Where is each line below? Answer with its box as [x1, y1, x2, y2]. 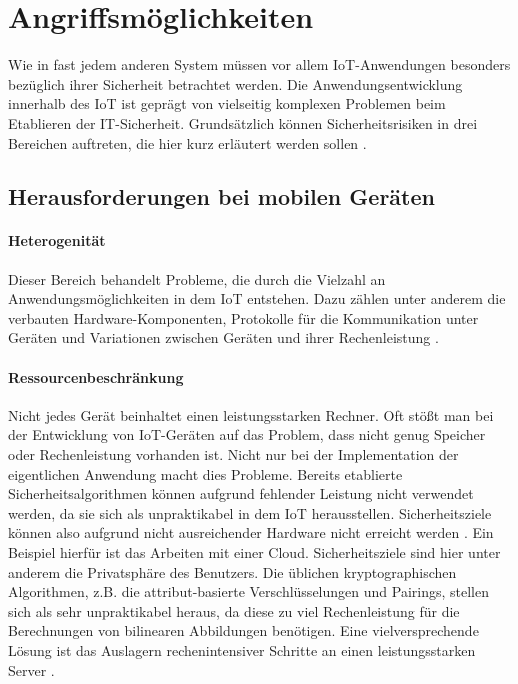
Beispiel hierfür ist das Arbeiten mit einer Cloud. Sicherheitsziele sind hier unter [8, 542, 501, 562]
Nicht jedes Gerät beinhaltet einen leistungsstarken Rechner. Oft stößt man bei [8, 404, 494, 425]
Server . [8, 659, 55, 680]
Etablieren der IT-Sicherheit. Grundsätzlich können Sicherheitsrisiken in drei [8, 112, 478, 133]
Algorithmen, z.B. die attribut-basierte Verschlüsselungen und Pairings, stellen [8, 581, 489, 602]
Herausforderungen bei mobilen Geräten [8, 181, 435, 212]
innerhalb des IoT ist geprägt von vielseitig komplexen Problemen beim [8, 93, 446, 114]
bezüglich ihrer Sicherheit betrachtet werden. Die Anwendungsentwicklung [8, 73, 463, 94]
